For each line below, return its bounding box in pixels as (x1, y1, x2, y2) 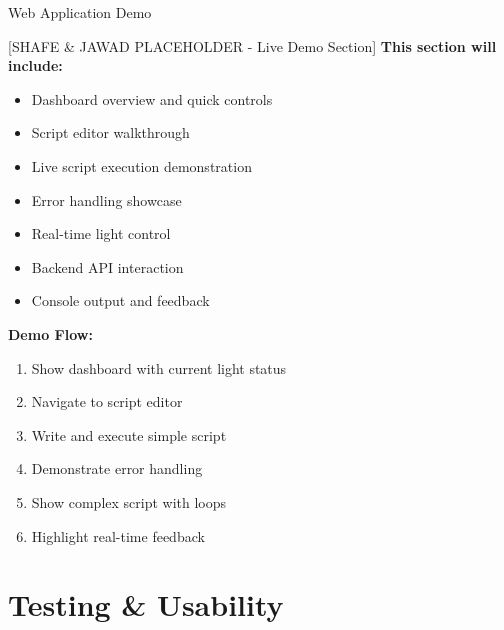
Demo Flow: (8, 323, 93, 344)
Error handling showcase (31, 189, 182, 210)
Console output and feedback (31, 290, 210, 311)
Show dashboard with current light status (31, 357, 287, 378)
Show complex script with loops (31, 491, 227, 512)
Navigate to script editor (31, 391, 183, 412)
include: (8, 55, 63, 76)
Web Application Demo (8, 2, 152, 22)
